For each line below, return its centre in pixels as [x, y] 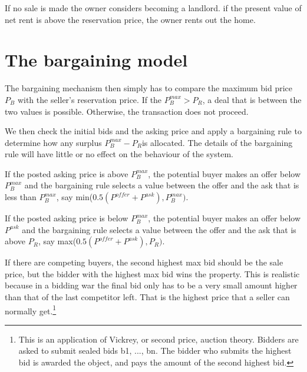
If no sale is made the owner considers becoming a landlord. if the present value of [153, 8]
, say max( [57, 241]
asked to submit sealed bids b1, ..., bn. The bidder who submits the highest [155, 351]
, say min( [75, 197]
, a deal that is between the [252, 99]
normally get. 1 [31, 310]
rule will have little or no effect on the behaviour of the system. [119, 154]
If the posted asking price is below [67, 218]
